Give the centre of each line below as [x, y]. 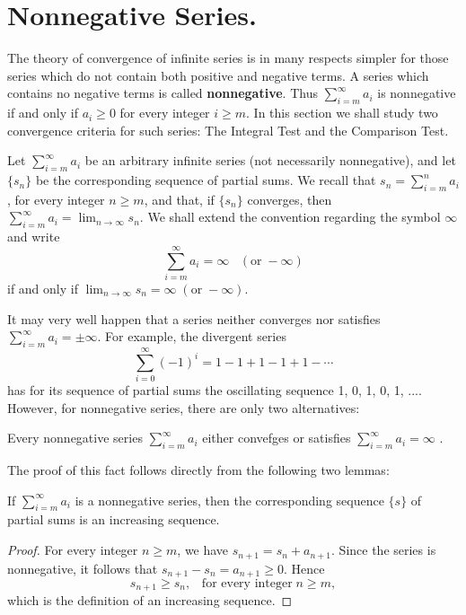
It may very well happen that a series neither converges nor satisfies [194, 318]
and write [34, 237]
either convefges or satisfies [277, 438]
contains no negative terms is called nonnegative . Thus [163, 93]
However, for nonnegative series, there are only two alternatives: [184, 407]
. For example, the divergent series [192, 336]
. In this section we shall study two [342, 113]
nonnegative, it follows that [83, 568]
